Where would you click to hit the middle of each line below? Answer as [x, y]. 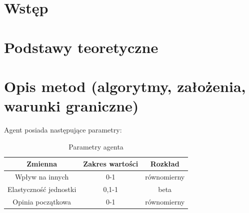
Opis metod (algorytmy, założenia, [125, 86]
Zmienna [42, 164]
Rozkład [165, 164]
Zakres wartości [111, 164]
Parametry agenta [96, 146]
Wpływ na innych [42, 177]
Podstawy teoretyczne [81, 47]
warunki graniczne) [71, 106]
